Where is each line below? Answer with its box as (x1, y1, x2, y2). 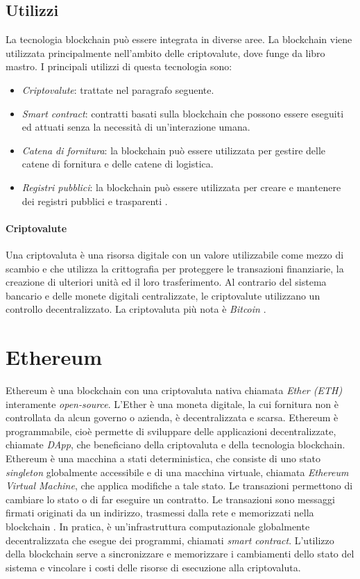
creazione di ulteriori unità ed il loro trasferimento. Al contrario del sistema (6, 275, 327, 289)
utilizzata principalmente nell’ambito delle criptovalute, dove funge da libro (6, 45, 325, 60)
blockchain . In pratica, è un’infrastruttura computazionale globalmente (6, 519, 310, 533)
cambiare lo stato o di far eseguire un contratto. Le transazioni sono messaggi (6, 491, 335, 506)
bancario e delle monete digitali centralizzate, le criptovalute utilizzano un (6, 288, 320, 302)
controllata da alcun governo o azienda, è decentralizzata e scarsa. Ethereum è (6, 410, 338, 425)
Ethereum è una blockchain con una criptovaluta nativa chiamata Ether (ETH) (6, 383, 343, 398)
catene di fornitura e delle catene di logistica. (22, 156, 214, 171)
